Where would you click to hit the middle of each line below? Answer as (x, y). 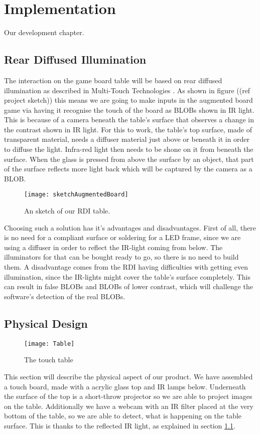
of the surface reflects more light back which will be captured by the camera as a (128, 169)
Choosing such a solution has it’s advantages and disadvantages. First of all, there (130, 227)
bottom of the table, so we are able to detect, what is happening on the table (123, 416)
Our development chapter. (44, 32)
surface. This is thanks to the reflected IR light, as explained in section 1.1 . (120, 425)
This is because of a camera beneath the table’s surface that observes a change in (129, 120)
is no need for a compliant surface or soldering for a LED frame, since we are (122, 237)
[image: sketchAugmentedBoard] (76, 195)
